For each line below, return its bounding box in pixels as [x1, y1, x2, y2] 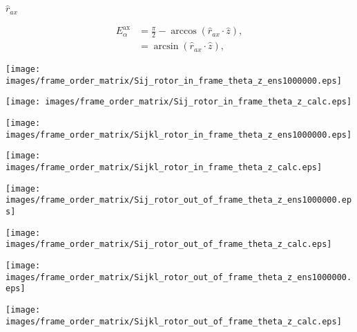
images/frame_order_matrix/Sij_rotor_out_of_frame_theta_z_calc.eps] [6, 239, 332, 250]
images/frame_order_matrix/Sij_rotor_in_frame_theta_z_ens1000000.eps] [6, 75, 342, 86]
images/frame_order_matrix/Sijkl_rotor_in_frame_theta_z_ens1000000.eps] [6, 129, 352, 140]
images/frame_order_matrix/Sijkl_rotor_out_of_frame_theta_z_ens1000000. [6, 272, 352, 282]
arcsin [153, 41, 179, 52]
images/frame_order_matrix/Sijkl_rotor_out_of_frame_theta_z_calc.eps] [6, 316, 342, 326]
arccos [171, 26, 197, 37]
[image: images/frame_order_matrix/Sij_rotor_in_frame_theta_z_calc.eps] [6, 97, 352, 107]
